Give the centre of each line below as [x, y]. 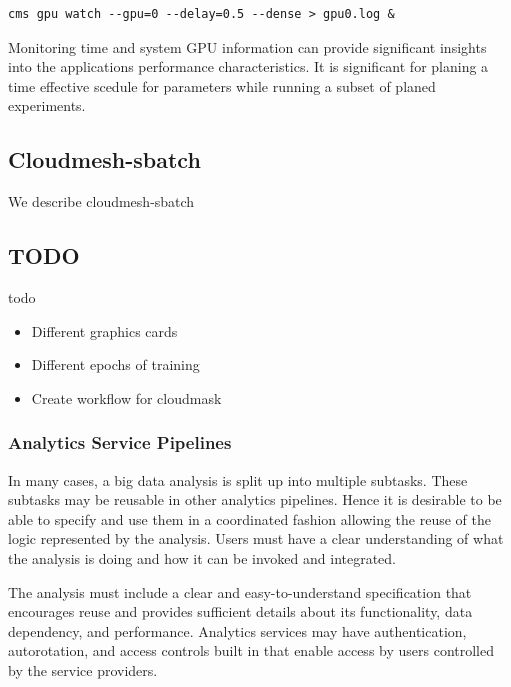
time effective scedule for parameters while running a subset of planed [222, 85]
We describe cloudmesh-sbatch [101, 201]
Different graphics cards [104, 330]
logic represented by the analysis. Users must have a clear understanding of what [256, 538]
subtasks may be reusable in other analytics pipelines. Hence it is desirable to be [255, 499]
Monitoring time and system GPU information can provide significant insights [247, 46]
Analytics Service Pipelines [120, 442]
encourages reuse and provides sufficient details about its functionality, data [240, 611]
